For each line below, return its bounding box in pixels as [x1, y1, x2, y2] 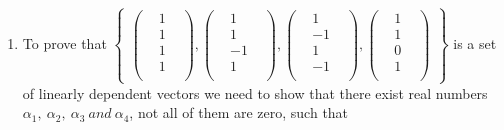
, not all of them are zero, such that [129, 102, 349, 123]
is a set [453, 32, 497, 53]
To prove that [22, 32, 107, 53]
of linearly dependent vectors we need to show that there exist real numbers [22, 82, 488, 103]
